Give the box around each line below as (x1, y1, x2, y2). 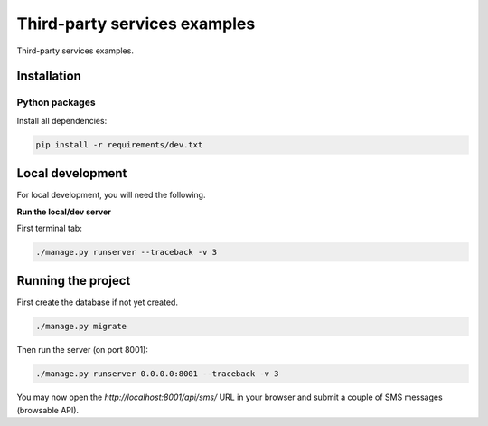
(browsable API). (16, 404, 80, 415)
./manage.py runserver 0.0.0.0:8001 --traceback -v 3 (35, 369, 279, 379)
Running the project (16, 273, 131, 289)
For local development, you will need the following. (16, 190, 206, 201)
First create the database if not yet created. (16, 297, 178, 308)
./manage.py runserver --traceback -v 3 (35, 247, 217, 257)
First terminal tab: (16, 222, 83, 233)
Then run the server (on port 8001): (16, 345, 149, 355)
